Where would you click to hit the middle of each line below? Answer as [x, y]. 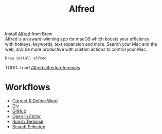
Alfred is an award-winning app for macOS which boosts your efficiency [77, 39]
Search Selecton [28, 127]
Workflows [27, 87]
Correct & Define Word [35, 101]
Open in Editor [27, 116]
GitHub [19, 111]
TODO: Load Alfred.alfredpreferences [43, 68]
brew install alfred [26, 58]
